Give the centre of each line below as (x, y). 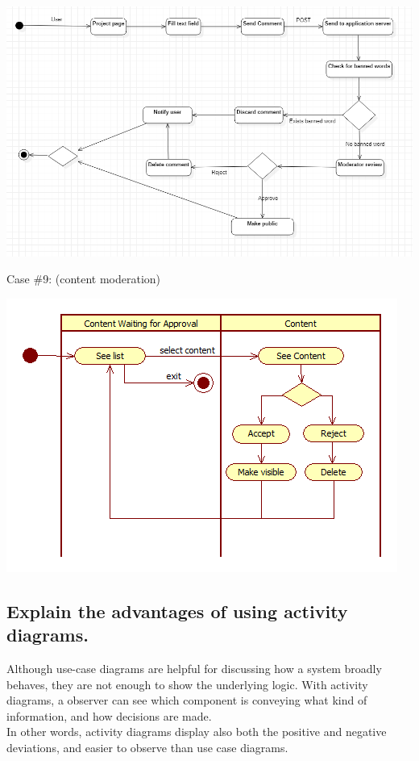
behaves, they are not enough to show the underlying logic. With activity (187, 684)
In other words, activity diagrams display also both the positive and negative (197, 732)
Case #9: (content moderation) (84, 279)
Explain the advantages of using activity (177, 610)
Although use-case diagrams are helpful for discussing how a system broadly (194, 668)
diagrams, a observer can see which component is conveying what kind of (187, 700)
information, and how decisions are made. (109, 715)
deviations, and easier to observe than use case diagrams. (147, 747)
